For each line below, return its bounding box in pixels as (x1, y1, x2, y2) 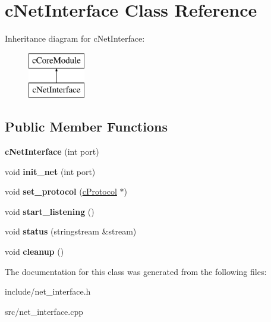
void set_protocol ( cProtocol (5, 185, 117, 198)
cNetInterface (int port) (5, 145, 99, 158)
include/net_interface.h (5, 285, 91, 298)
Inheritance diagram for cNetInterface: (5, 32, 145, 45)
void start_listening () (5, 205, 94, 217)
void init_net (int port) (5, 165, 96, 177)
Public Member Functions (5, 117, 168, 136)
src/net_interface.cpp (5, 305, 83, 317)
